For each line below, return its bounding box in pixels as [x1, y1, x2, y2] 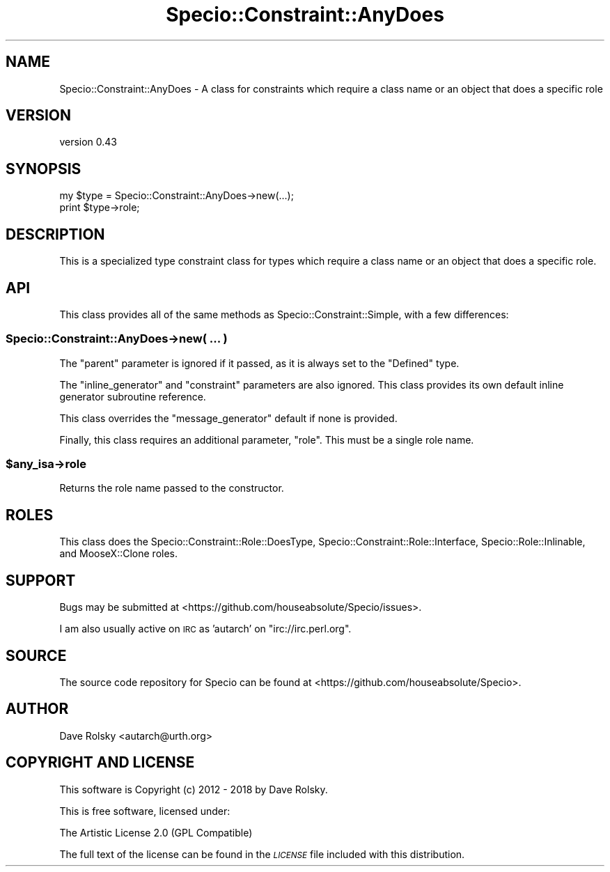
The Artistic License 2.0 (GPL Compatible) [59, 826, 253, 839]
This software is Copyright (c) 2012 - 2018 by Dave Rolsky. [59, 783, 328, 795]
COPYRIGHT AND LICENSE [6, 754, 195, 772]
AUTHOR [6, 700, 69, 718]
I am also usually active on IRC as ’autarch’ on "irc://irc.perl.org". [59, 623, 352, 635]
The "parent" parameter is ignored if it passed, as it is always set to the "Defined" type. [59, 357, 460, 369]
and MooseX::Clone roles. [59, 547, 178, 560]
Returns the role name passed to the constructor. [59, 482, 284, 495]
